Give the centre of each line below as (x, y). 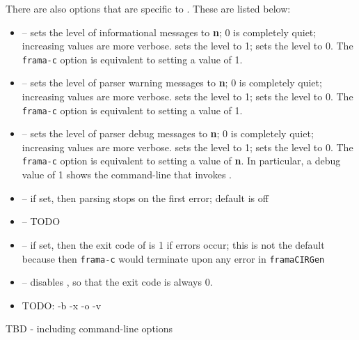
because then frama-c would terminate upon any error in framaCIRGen (173, 258)
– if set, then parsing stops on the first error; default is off (145, 198)
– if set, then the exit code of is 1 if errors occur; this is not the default (173, 244)
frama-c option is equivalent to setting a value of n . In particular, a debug (181, 161)
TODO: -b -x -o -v (62, 305)
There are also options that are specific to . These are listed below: (148, 8)
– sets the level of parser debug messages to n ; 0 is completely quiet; (168, 133)
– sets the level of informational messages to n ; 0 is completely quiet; (169, 32)
